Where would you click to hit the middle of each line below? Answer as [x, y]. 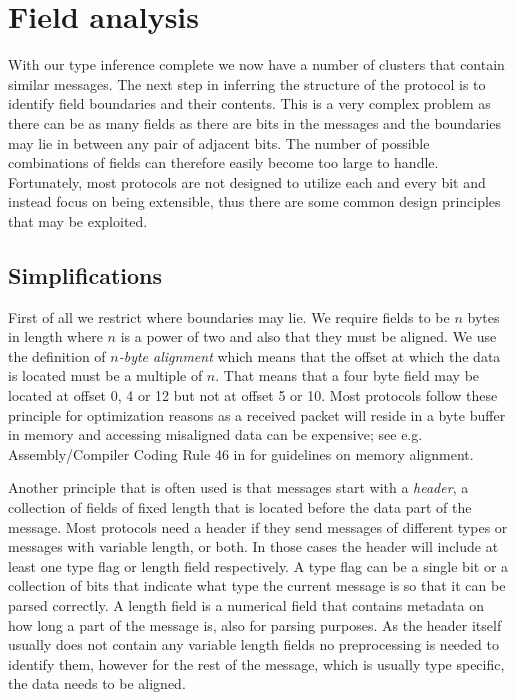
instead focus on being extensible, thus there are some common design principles [254, 201]
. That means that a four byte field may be [347, 375]
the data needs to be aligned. [97, 683]
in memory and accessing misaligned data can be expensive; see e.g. [215, 434]
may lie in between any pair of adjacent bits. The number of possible [219, 142]
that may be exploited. [78, 220]
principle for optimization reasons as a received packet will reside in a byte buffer [257, 414]
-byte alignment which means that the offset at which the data [309, 355]
